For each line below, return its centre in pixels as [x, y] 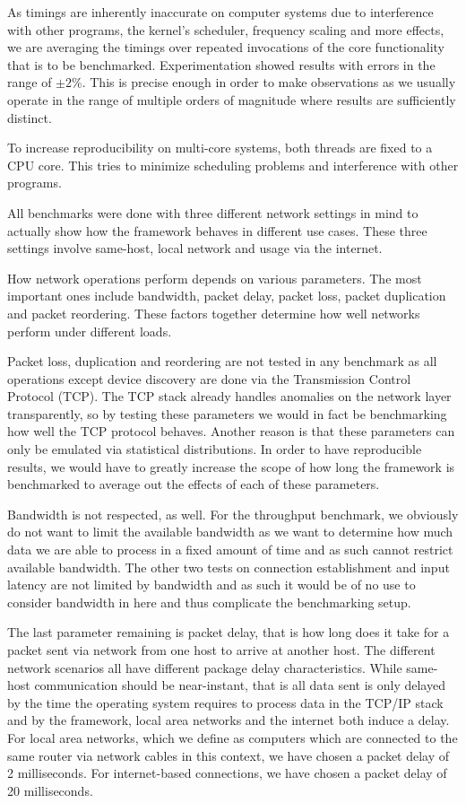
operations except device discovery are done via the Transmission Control [209, 378]
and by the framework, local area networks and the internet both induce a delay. [229, 720]
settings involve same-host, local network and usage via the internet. [195, 248]
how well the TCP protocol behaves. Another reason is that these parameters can [231, 431]
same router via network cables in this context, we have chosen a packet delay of [229, 755]
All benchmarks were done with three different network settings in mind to [213, 212]
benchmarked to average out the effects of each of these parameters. [194, 484]
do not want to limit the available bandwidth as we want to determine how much [230, 532]
